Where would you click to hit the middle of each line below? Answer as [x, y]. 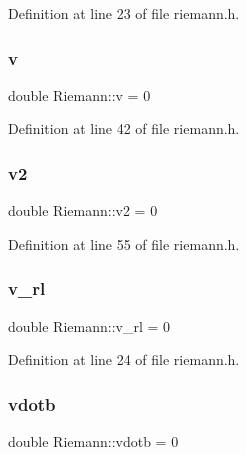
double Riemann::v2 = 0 [83, 210]
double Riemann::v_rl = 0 [89, 325]
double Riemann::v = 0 [79, 94]
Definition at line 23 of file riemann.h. [124, 13]
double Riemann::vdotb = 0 [93, 441]
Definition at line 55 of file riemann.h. [124, 243]
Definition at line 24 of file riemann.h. [124, 359]
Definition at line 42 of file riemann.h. [124, 128]
